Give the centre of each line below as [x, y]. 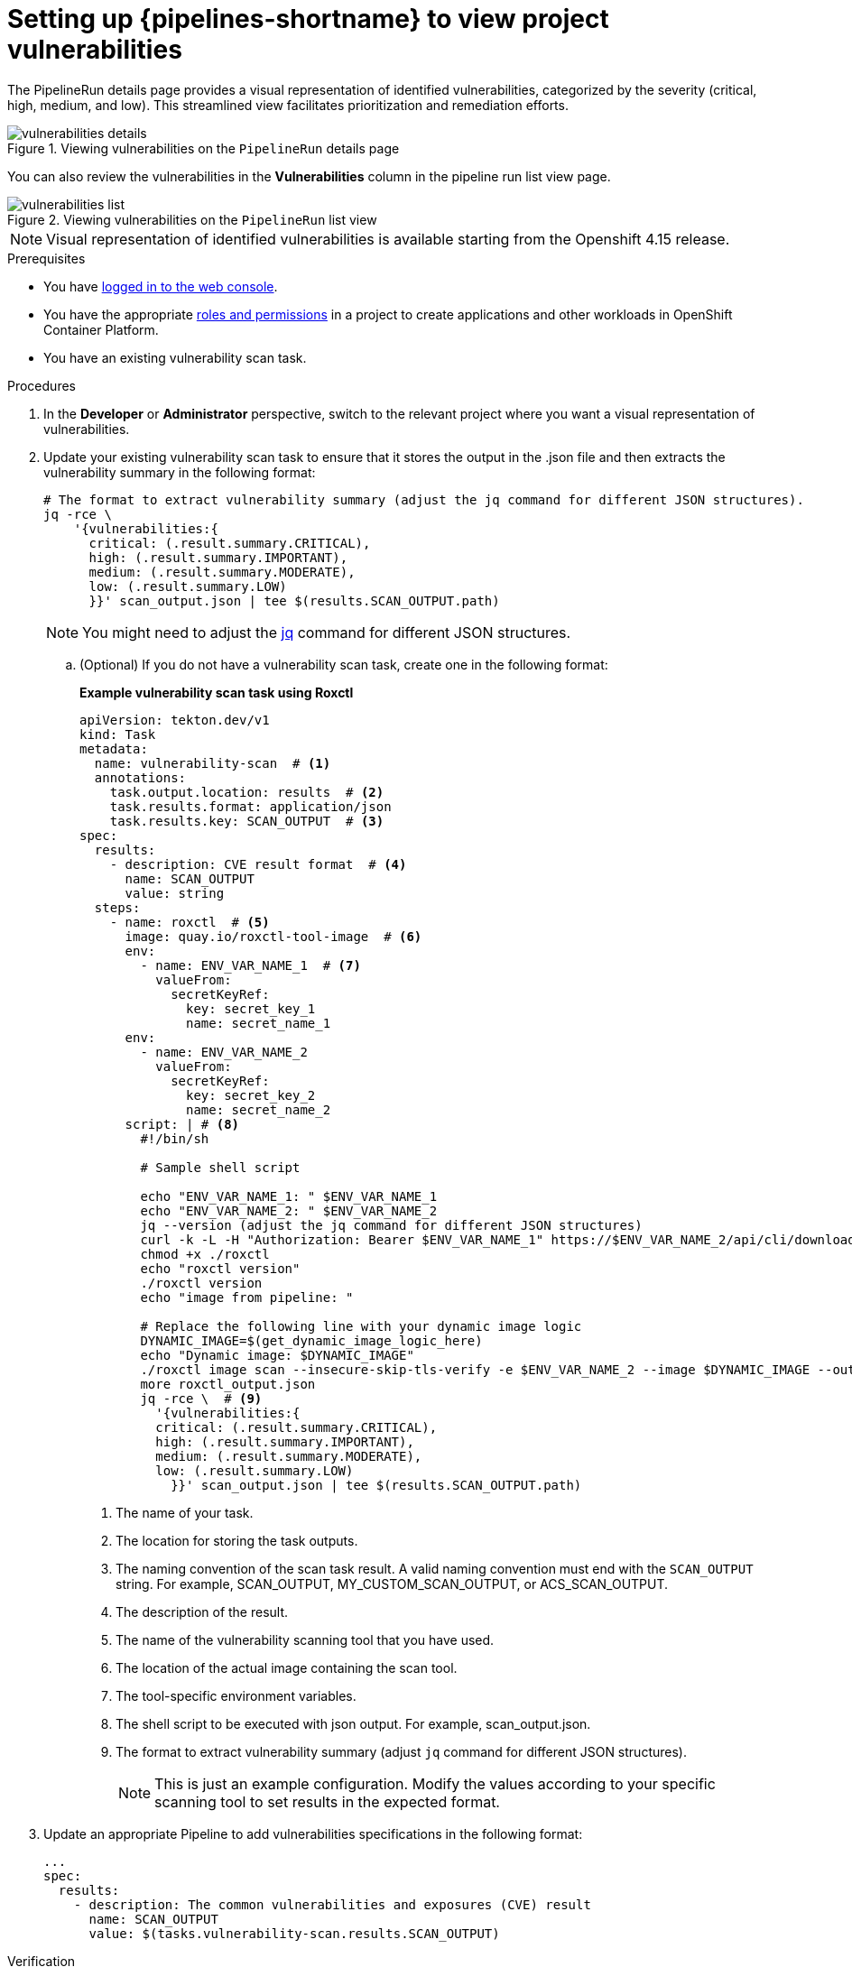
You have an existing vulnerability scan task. [175, 357]
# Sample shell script [220, 1167]
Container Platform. [101, 329]
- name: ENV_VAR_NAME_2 [224, 1052]
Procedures [42, 385]
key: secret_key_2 [251, 1095]
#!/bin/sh [175, 1138]
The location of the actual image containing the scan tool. [287, 1667]
